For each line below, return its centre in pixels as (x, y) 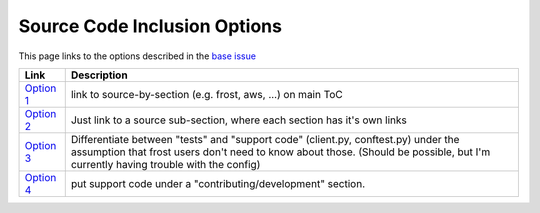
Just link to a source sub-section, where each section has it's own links (238, 120)
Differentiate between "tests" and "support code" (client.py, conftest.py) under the (265, 139)
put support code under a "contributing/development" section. (218, 183)
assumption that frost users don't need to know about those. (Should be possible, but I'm (280, 152)
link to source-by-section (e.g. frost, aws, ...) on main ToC (207, 94)
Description (99, 75)
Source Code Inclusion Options (150, 26)
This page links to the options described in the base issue (137, 56)
